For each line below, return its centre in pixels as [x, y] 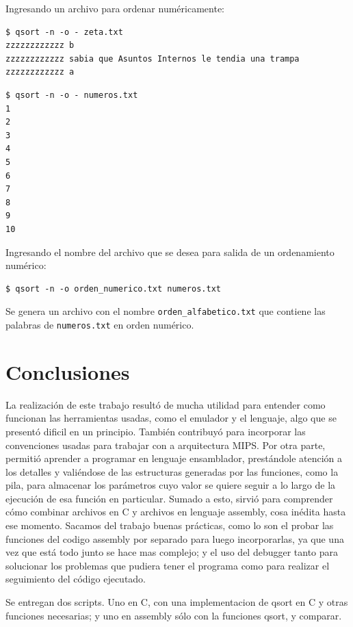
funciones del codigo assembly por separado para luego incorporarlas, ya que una [175, 538]
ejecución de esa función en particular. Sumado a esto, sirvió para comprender [169, 498]
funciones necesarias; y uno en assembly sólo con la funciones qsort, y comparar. [174, 615]
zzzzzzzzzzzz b [40, 46]
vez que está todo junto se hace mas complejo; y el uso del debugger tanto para [172, 552]
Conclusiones [68, 371]
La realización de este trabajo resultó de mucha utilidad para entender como [166, 404]
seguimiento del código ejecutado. [76, 579]
